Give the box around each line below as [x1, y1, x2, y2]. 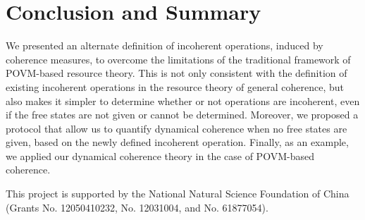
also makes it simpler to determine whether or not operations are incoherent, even [6, 93, 360, 108]
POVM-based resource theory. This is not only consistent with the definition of [6, 66, 347, 80]
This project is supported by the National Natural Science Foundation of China [6, 186, 349, 201]
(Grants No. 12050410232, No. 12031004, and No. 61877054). [6, 200, 268, 214]
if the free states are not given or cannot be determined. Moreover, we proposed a [6, 107, 359, 122]
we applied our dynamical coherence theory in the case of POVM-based [6, 148, 314, 163]
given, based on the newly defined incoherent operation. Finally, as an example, [6, 135, 349, 149]
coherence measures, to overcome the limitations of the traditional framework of [6, 51, 351, 66]
